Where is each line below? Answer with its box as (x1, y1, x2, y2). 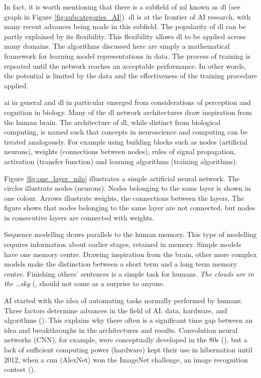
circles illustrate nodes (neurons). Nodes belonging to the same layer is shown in (4, 183, 251, 193)
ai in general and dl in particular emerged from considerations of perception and (4, 97, 251, 107)
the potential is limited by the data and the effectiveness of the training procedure (4, 70, 257, 81)
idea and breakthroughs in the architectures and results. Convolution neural (4, 324, 238, 335)
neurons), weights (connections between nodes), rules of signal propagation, (4, 146, 236, 157)
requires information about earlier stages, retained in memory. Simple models (4, 239, 241, 249)
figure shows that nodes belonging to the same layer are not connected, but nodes (4, 202, 255, 213)
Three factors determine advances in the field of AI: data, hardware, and (4, 305, 227, 315)
